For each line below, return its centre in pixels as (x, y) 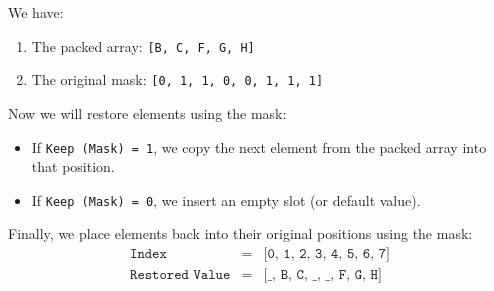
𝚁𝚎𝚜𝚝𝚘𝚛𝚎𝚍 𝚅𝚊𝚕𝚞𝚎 (180, 275)
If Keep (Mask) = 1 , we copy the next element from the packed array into (259, 146)
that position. (73, 166)
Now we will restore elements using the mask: (147, 112)
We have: (36, 12)
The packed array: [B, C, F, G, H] (143, 45)
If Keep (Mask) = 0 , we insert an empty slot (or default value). (226, 199)
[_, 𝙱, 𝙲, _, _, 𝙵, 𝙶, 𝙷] (322, 275)
